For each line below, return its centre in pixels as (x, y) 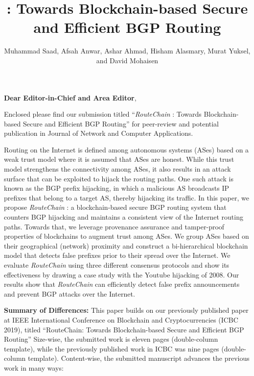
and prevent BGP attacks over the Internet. (69, 293)
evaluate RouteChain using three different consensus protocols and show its (117, 265)
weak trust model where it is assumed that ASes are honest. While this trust (119, 159)
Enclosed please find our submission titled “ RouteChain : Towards (103, 114)
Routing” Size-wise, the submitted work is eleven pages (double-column (111, 339)
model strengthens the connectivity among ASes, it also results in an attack (117, 169)
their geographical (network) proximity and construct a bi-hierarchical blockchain (126, 245)
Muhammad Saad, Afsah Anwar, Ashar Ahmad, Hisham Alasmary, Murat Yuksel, (127, 51)
